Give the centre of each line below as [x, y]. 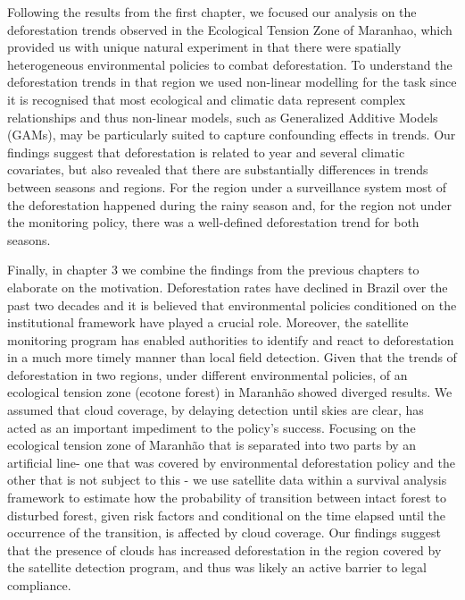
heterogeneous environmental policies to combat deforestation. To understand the [230, 64]
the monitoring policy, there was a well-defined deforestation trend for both [213, 222]
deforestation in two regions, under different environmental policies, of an [208, 374]
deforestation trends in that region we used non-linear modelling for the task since [232, 82]
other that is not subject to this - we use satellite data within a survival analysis [227, 480]
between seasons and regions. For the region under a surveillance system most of [227, 186]
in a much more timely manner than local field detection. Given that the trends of [232, 357]
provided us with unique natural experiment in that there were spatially [204, 47]
